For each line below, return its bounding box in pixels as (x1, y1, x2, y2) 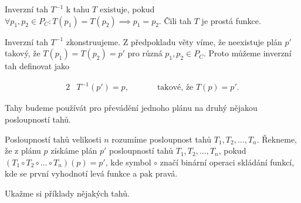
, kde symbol (105, 155, 151, 168)
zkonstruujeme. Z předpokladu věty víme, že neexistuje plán (66, 35, 282, 48)
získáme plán (50, 144, 97, 157)
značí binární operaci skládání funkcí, (160, 155, 295, 168)
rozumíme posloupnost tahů (111, 133, 212, 145)
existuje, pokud (99, 3, 155, 15)
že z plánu (5, 144, 41, 157)
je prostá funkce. (201, 14, 261, 26)
